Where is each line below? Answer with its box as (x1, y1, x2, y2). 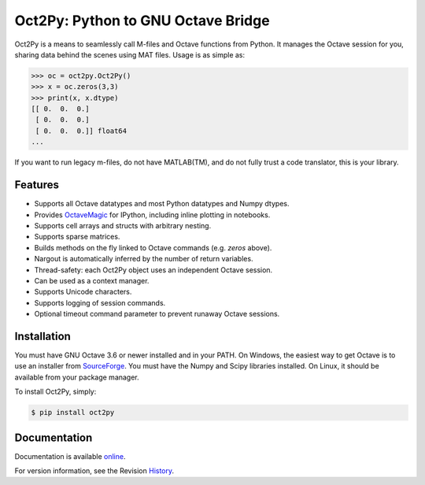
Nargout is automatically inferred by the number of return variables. (34, 254, 253, 264)
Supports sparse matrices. (34, 232, 120, 242)
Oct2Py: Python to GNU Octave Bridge (14, 12, 271, 29)
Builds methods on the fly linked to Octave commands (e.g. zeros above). (34, 242, 272, 252)
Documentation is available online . (14, 451, 126, 461)
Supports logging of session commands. (34, 298, 166, 307)
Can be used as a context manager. (34, 276, 150, 285)
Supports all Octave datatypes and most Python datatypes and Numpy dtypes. (34, 199, 290, 209)
